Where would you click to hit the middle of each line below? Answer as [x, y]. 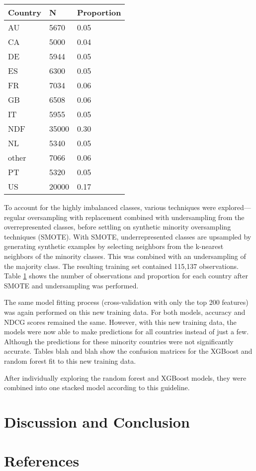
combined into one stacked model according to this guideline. [97, 387]
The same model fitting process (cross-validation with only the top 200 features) [126, 302]
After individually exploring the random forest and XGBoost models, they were [125, 377]
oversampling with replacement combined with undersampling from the [136, 217]
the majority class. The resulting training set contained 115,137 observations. [121, 266]
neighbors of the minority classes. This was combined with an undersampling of [125, 256]
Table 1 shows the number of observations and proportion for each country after [126, 276]
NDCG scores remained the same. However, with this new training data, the [120, 322]
